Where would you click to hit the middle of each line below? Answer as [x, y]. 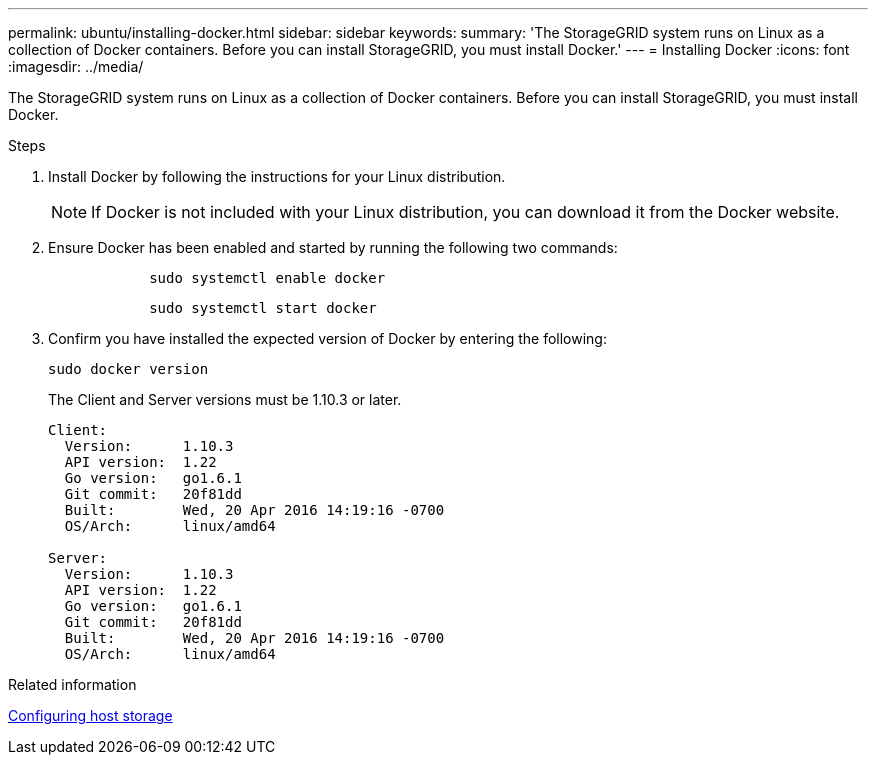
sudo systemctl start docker [263, 308]
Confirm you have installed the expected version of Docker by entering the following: [327, 338]
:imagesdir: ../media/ [76, 66]
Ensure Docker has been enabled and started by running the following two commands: [333, 247]
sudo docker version [128, 369]
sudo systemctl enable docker [267, 278]
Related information [72, 684]
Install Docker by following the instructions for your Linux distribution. [277, 176]
